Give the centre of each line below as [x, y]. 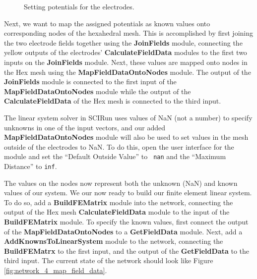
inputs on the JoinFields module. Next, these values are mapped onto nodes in [126, 62]
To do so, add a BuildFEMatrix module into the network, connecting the [119, 202]
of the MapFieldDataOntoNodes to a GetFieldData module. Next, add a [123, 231]
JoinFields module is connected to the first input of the [90, 82]
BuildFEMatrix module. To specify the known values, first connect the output [126, 222]
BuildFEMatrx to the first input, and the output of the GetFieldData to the [127, 251]
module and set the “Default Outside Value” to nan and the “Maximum [115, 156]
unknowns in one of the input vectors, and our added [85, 127]
